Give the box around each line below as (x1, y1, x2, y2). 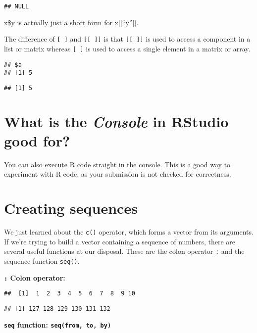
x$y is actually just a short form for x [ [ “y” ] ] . (4, 17, 139, 27)
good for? (4, 130, 70, 150)
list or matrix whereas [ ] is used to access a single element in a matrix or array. (4, 43, 251, 53)
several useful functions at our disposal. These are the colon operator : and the (4, 246, 245, 256)
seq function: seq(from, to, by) (4, 319, 111, 330)
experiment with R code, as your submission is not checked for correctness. (4, 169, 231, 179)
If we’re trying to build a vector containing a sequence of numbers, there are (4, 236, 236, 246)
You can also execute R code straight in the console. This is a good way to (4, 159, 231, 169)
